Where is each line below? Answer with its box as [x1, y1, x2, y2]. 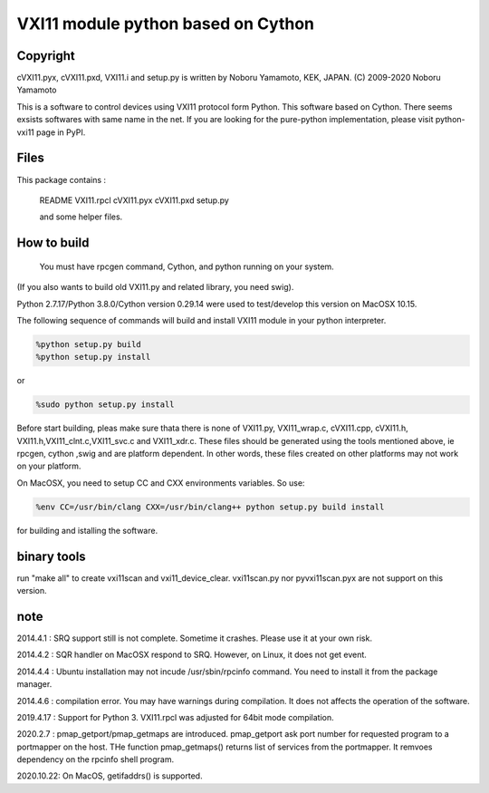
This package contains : [16, 174, 107, 185]
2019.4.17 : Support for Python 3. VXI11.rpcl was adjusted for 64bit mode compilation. [16, 711, 334, 722]
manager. [16, 679, 53, 690]
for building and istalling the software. [16, 525, 158, 536]
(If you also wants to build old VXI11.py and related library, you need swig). [16, 282, 294, 293]
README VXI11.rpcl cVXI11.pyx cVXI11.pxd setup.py [39, 195, 230, 206]
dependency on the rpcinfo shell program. [16, 754, 175, 765]
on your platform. [16, 460, 81, 471]
